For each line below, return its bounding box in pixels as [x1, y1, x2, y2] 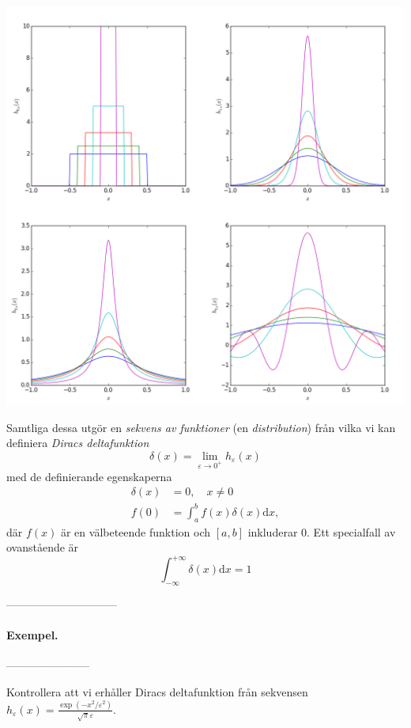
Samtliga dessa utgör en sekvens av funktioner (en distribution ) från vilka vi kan [6, 419, 396, 435]
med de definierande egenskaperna [6, 468, 172, 484]
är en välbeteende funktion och [60, 523, 211, 540]
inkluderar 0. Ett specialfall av [247, 523, 396, 540]
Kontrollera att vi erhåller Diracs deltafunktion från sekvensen [6, 683, 308, 700]
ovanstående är [6, 539, 79, 555]
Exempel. [6, 627, 58, 643]
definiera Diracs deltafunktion [6, 434, 149, 451]
